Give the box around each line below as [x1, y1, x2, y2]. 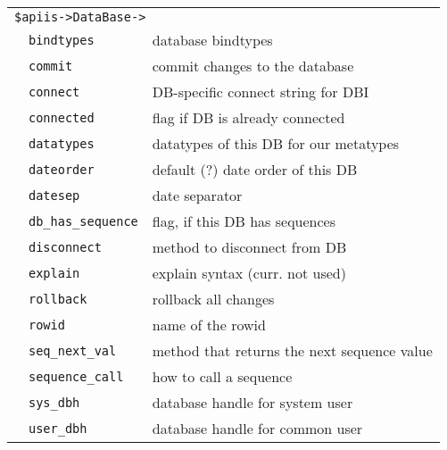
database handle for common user [152, 418, 363, 438]
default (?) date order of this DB [152, 159, 358, 179]
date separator [152, 185, 243, 205]
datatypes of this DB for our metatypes [152, 133, 400, 154]
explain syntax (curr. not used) [152, 262, 346, 283]
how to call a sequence [152, 366, 293, 387]
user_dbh [29, 421, 87, 436]
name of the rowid [152, 314, 266, 335]
